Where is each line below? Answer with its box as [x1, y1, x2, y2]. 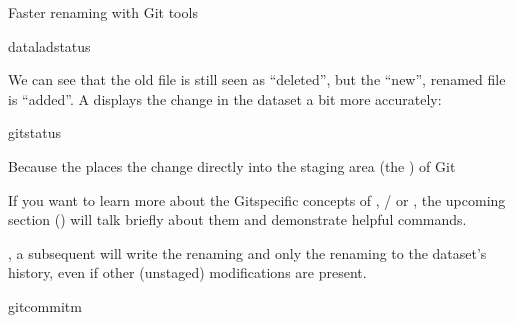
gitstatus [8, 122, 62, 143]
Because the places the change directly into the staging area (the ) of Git [8, 155, 456, 176]
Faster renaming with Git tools [8, 2, 198, 22]
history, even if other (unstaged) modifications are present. [8, 262, 367, 283]
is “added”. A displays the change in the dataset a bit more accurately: [8, 88, 442, 109]
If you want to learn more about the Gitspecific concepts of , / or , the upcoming [8, 189, 506, 210]
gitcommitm [8, 295, 82, 316]
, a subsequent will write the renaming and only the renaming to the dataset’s [8, 242, 487, 263]
